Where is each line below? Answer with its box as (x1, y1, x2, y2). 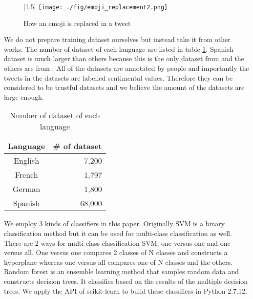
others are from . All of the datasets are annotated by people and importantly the (4, 63, 249, 73)
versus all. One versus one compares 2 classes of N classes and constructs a (4, 247, 228, 257)
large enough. (4, 91, 44, 102)
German (13, 183, 41, 195)
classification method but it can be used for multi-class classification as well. (4, 228, 232, 238)
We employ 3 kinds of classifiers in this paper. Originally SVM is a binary (4, 218, 225, 229)
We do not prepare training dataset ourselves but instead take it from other (4, 34, 231, 44)
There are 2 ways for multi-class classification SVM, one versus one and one (4, 237, 231, 248)
